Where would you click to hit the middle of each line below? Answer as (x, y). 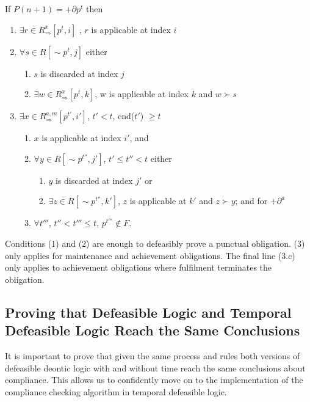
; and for (251, 201)
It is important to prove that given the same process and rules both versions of (153, 355)
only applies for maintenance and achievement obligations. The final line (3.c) (150, 255)
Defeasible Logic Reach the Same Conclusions (153, 330)
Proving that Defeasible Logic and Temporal (148, 312)
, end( (124, 116)
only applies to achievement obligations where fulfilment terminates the (139, 267)
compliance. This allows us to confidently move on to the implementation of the (154, 380)
